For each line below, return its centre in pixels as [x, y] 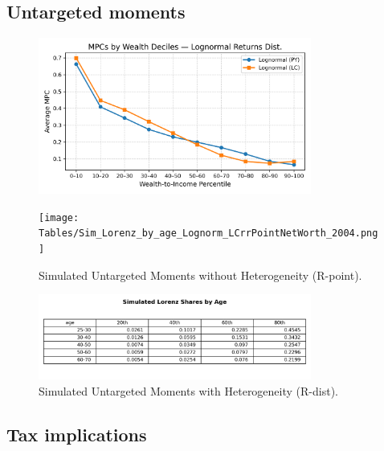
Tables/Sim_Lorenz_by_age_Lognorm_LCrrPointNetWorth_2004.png [208, 234]
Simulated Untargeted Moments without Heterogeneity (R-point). [200, 275]
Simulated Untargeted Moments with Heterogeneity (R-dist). [188, 390]
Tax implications [77, 434]
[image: [59, 217]
